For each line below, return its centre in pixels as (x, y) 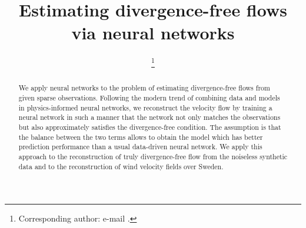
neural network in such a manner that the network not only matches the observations (149, 117)
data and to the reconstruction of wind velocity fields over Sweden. (121, 166)
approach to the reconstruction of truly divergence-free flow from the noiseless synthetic (153, 156)
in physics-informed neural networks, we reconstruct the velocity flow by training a (145, 107)
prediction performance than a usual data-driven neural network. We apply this (140, 147)
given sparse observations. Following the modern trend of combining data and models (149, 98)
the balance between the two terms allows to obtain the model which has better (141, 137)
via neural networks (153, 33)
